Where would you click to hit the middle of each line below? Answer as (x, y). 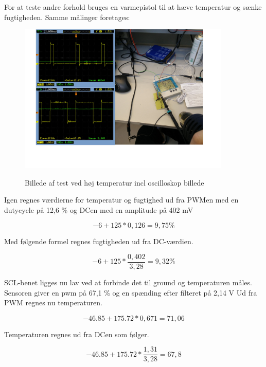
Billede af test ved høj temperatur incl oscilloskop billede (114, 182)
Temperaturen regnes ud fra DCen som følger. (77, 334)
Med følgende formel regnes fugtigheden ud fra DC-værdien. (99, 241)
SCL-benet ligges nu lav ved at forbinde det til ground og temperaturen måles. (128, 282)
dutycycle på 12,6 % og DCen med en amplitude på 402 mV (99, 209)
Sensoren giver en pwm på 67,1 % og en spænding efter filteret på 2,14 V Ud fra (131, 292)
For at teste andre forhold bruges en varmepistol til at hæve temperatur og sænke (133, 7)
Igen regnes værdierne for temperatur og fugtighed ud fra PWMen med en (121, 200)
